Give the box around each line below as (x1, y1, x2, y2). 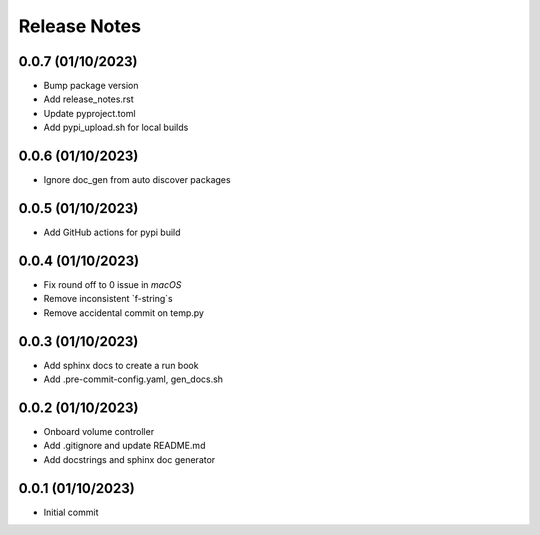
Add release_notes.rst (43, 93, 134, 105)
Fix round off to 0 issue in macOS (43, 278, 182, 290)
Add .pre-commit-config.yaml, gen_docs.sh (43, 373, 224, 385)
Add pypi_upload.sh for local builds (43, 121, 189, 134)
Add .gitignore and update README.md (43, 440, 206, 452)
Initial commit (43, 506, 99, 518)
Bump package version (43, 80, 139, 92)
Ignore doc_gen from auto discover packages (43, 174, 231, 186)
